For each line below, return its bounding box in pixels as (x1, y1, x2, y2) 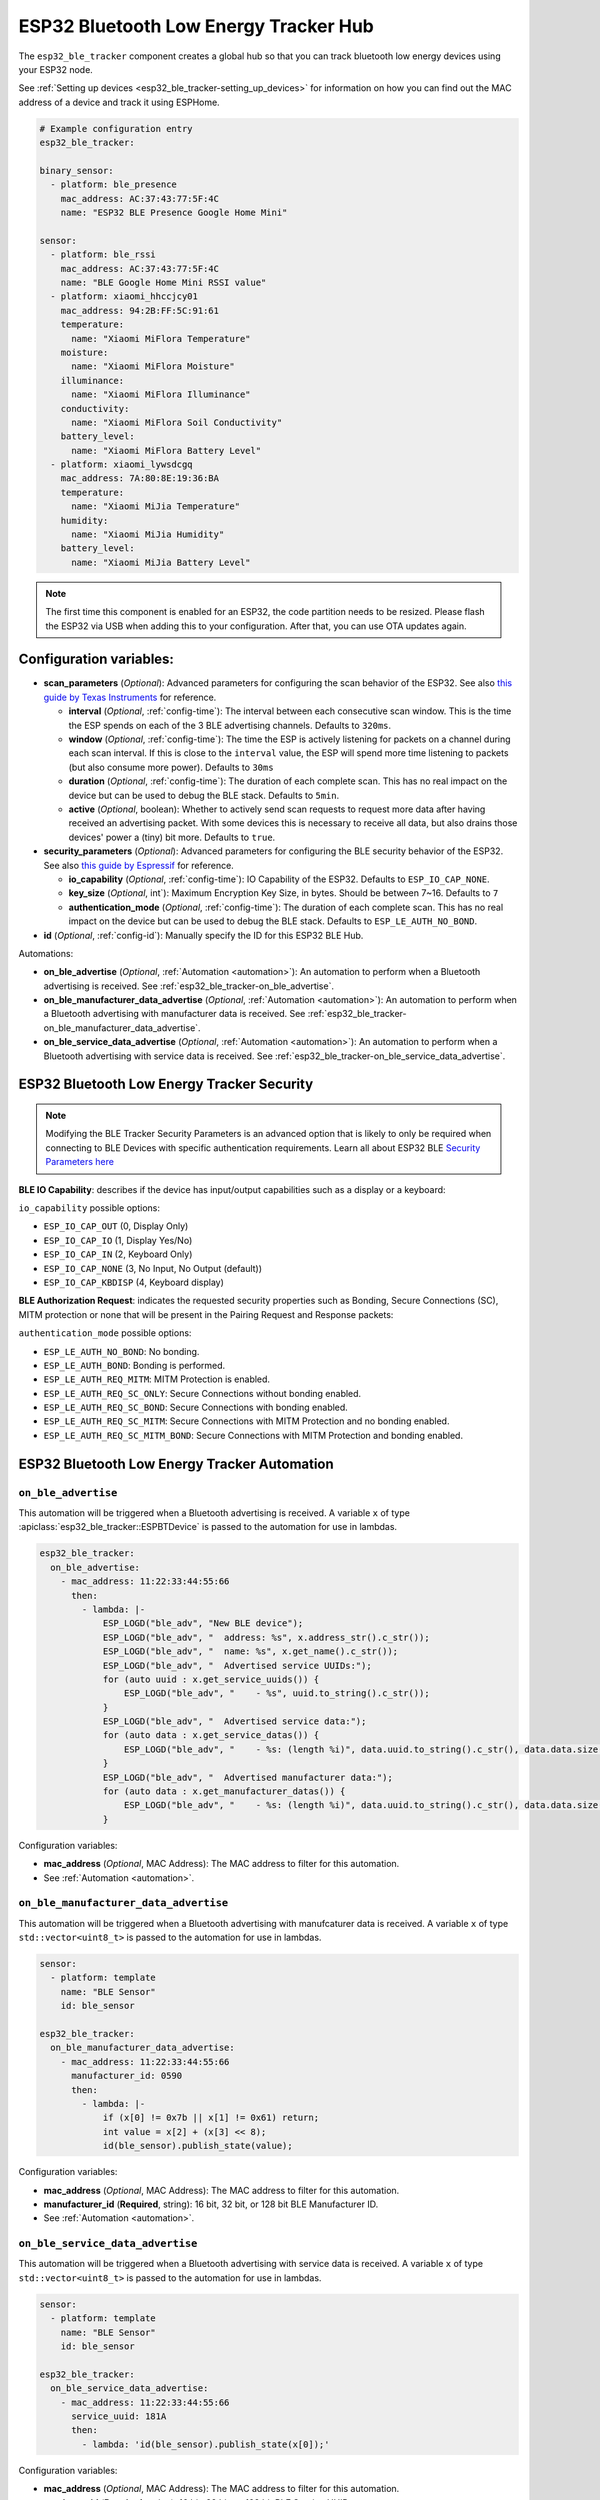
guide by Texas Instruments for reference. (43, 691, 217, 703)
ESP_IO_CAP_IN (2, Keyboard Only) (43, 1248, 193, 1260)
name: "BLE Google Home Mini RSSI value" (60, 277, 267, 288)
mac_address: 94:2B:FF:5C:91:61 (60, 305, 220, 316)
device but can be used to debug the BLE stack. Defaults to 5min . (68, 789, 340, 801)
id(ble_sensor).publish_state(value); (102, 2140, 294, 2152)
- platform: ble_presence (50, 179, 177, 190)
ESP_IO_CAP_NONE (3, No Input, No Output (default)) (43, 1262, 263, 1274)
